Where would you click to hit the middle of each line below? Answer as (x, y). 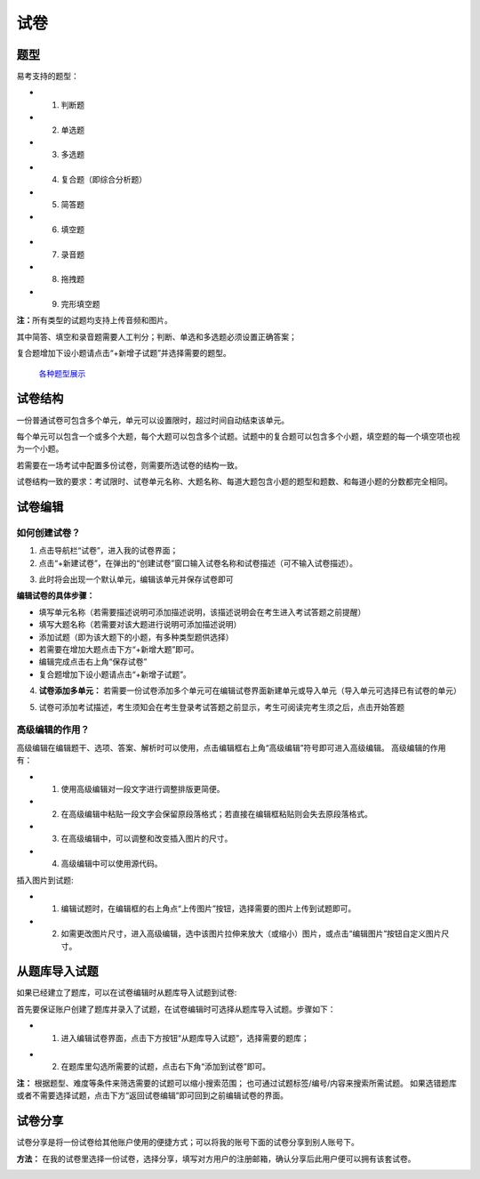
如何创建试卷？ (48, 532)
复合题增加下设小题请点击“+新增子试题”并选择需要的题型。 (124, 353)
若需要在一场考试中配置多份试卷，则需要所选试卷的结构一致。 (129, 465)
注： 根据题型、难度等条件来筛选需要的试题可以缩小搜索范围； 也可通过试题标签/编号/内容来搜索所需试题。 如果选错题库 (236, 1083)
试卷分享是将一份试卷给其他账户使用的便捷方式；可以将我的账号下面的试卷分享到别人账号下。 (188, 1143)
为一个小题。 (40, 448)
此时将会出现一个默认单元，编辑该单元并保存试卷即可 (136, 579)
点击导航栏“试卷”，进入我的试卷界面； (108, 551)
